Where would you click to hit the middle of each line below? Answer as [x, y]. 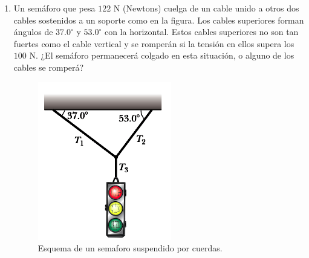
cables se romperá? [49, 67]
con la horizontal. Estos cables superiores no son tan [201, 32]
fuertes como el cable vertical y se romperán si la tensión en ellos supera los [154, 43]
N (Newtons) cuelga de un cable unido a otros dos [206, 8]
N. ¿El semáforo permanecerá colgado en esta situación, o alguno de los [162, 55]
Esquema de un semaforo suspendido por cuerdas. [130, 248]
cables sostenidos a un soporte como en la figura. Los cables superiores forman [159, 20]
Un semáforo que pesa [54, 8]
